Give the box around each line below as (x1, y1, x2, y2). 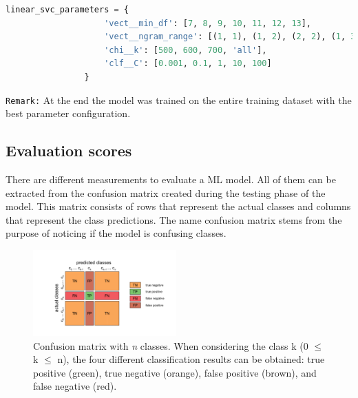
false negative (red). (33, 379, 117, 393)
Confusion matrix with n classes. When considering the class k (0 (33, 338, 308, 353)
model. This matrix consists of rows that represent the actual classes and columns (6, 199, 351, 213)
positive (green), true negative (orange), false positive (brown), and (33, 365, 317, 379)
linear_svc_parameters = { (6, 5, 129, 14)
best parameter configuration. (6, 106, 131, 121)
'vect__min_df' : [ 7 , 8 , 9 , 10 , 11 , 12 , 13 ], (104, 18, 312, 28)
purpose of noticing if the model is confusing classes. (6, 226, 227, 240)
